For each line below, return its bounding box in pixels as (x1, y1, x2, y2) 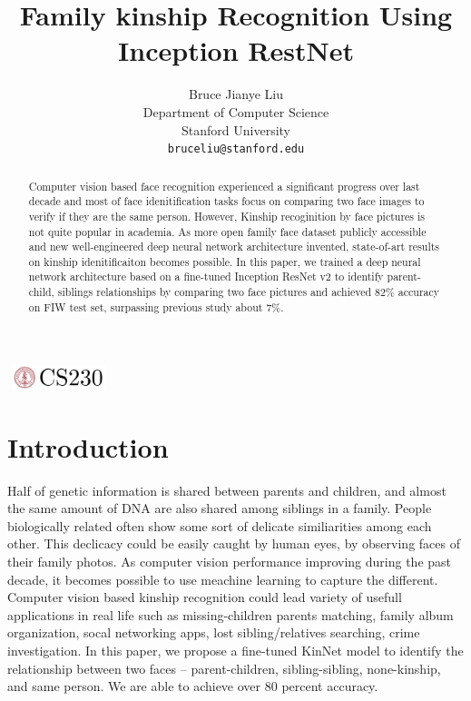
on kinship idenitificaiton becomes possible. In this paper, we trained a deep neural (28, 253, 421, 269)
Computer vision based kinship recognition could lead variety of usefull (7, 587, 402, 607)
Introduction (7, 428, 169, 465)
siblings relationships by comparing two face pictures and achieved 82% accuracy (57, 284, 440, 300)
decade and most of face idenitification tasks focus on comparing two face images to (28, 193, 425, 209)
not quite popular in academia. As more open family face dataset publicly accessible (28, 223, 427, 239)
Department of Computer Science (142, 102, 329, 121)
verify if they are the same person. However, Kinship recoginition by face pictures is (28, 208, 425, 223)
